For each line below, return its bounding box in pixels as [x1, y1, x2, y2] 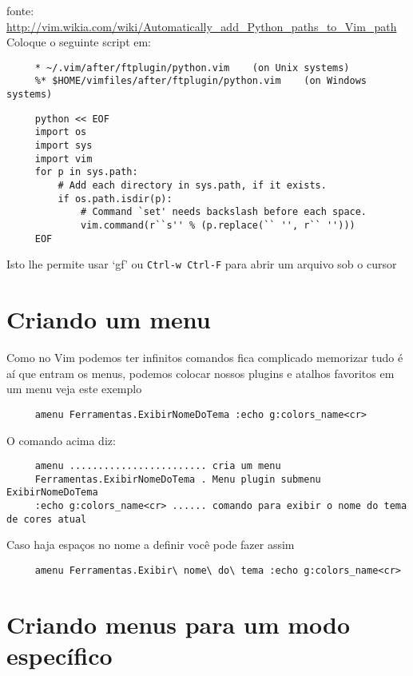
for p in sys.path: [34, 166, 138, 178]
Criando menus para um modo [6, 607, 351, 640]
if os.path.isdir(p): [58, 193, 173, 205]
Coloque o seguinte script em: [6, 34, 152, 50]
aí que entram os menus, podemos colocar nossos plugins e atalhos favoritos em [6, 364, 395, 381]
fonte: [6, 2, 34, 18]
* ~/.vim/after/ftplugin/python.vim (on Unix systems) [34, 62, 350, 74]
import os [34, 126, 87, 138]
